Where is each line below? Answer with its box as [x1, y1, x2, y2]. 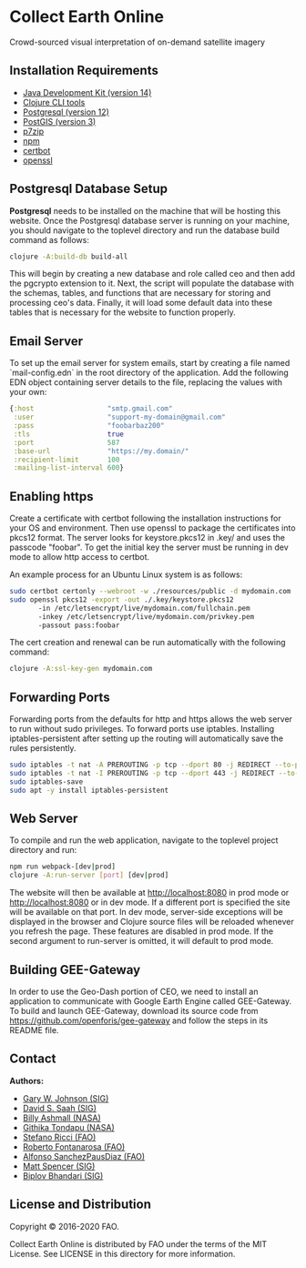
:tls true [13, 430, 125, 439]
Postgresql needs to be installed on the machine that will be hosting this [9, 205, 280, 216]
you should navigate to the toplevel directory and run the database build [9, 225, 280, 236]
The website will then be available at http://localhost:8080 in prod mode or [9, 888, 290, 898]
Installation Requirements [9, 63, 159, 78]
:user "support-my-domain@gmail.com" [13, 412, 226, 422]
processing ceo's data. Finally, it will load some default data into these [9, 298, 273, 309]
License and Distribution [9, 1197, 152, 1212]
